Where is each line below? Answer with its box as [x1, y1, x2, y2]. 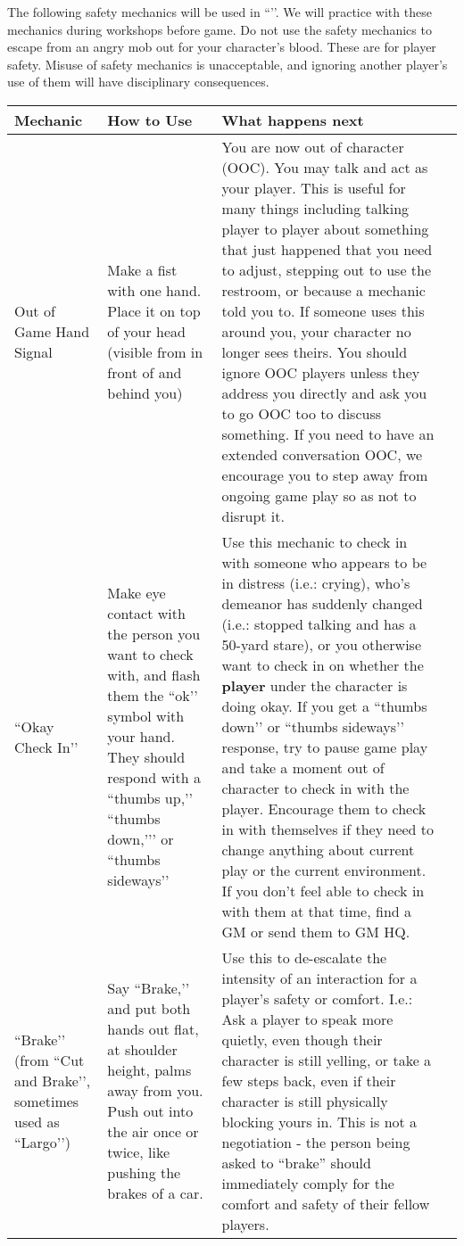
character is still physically [221, 1090, 388, 1111]
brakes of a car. [107, 1183, 203, 1204]
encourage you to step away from [221, 464, 428, 485]
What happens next [221, 109, 364, 130]
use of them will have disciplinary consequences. [7, 72, 269, 91]
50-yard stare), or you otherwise [221, 633, 422, 655]
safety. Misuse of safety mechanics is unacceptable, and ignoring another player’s [7, 54, 448, 73]
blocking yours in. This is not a [221, 1110, 418, 1132]
